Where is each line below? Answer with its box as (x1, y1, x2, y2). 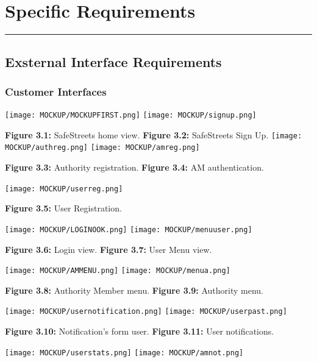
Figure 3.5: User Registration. (5, 202, 122, 215)
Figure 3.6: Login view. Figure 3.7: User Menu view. (5, 243, 212, 255)
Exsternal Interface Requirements (5, 52, 222, 71)
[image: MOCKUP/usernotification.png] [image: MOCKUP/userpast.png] (5, 307, 287, 316)
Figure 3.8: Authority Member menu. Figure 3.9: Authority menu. (5, 283, 263, 296)
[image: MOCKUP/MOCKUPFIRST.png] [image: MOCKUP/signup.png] (5, 111, 257, 120)
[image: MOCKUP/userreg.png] (5, 184, 123, 193)
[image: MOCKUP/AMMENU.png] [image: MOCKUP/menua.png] (5, 266, 230, 275)
